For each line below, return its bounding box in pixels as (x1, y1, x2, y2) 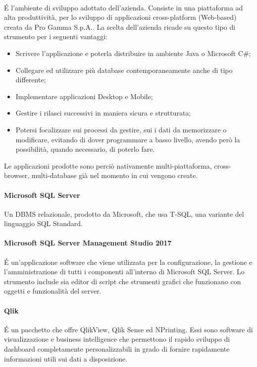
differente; (15, 74, 46, 85)
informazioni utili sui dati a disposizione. (4, 353, 128, 364)
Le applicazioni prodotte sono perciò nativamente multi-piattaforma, (4, 160, 212, 171)
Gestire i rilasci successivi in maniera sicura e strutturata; (15, 108, 191, 118)
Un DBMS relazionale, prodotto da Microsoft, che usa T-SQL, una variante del (4, 208, 244, 219)
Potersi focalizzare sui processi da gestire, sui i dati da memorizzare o (15, 124, 227, 134)
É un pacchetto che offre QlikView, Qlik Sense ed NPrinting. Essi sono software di (4, 324, 253, 334)
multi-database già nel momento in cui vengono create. (31, 170, 198, 181)
